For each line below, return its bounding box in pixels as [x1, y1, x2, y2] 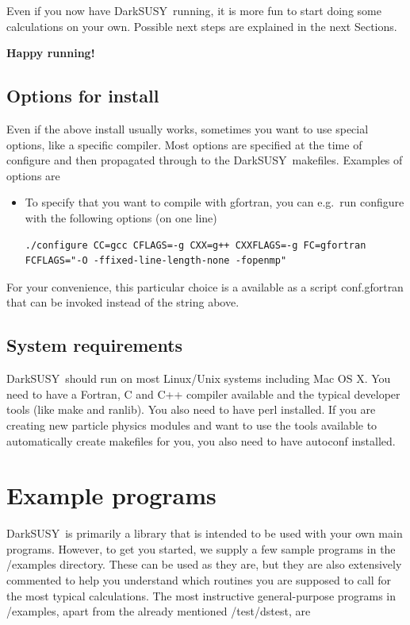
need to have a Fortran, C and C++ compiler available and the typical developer [6, 385, 400, 402]
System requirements [6, 333, 183, 357]
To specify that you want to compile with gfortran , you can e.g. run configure [25, 194, 404, 210]
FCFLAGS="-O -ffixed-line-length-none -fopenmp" [25, 255, 287, 267]
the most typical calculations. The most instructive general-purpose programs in [6, 587, 397, 604]
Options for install [6, 83, 159, 108]
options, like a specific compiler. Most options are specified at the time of [6, 136, 362, 152]
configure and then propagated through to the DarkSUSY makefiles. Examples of [6, 152, 403, 168]
